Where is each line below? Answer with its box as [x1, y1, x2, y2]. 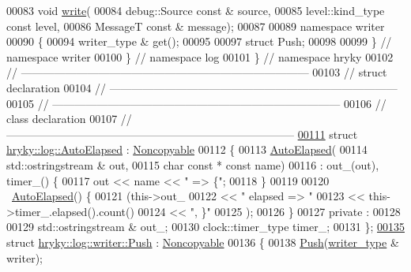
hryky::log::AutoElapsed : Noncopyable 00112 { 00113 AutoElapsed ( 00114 [6, 141, 368, 158]
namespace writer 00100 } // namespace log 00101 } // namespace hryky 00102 [6, 48, 394, 65]
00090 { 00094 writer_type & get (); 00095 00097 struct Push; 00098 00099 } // [6, 33, 392, 50]
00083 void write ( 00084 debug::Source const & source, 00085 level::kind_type [6, 2, 385, 18]
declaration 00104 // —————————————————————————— [6, 79, 398, 95]
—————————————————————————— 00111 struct [6, 125, 358, 142]
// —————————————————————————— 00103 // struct [6, 64, 387, 80]
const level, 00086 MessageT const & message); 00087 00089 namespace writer [6, 17, 385, 34]
